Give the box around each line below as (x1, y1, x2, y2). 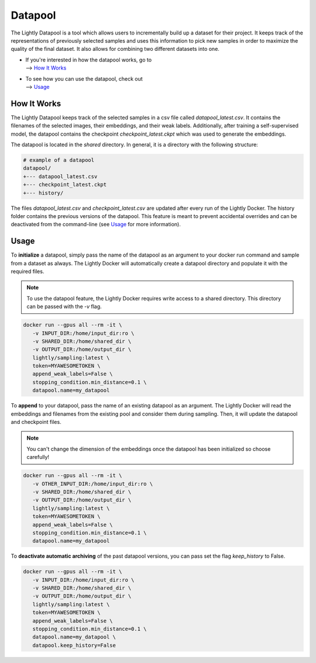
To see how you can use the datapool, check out (25, 75, 143, 82)
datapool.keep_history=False (32, 642, 116, 648)
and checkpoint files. (11, 419, 61, 426)
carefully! (26, 454, 50, 461)
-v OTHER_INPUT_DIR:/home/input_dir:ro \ (32, 480, 153, 487)
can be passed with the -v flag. (26, 303, 102, 310)
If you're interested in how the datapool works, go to (25, 56, 152, 63)
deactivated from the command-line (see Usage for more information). (11, 221, 181, 228)
